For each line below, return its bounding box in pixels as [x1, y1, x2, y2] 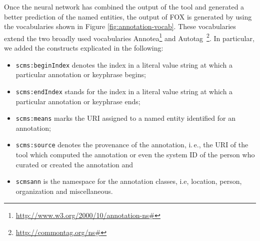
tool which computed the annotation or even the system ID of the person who [15, 149, 255, 160]
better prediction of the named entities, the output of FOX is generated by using [4, 11, 252, 22]
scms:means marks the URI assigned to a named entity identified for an [15, 113, 235, 123]
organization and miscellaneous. [15, 185, 113, 196]
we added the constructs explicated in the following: [4, 43, 163, 53]
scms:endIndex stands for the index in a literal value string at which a [15, 86, 233, 96]
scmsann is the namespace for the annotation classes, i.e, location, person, [15, 176, 242, 186]
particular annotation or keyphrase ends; [15, 96, 140, 106]
